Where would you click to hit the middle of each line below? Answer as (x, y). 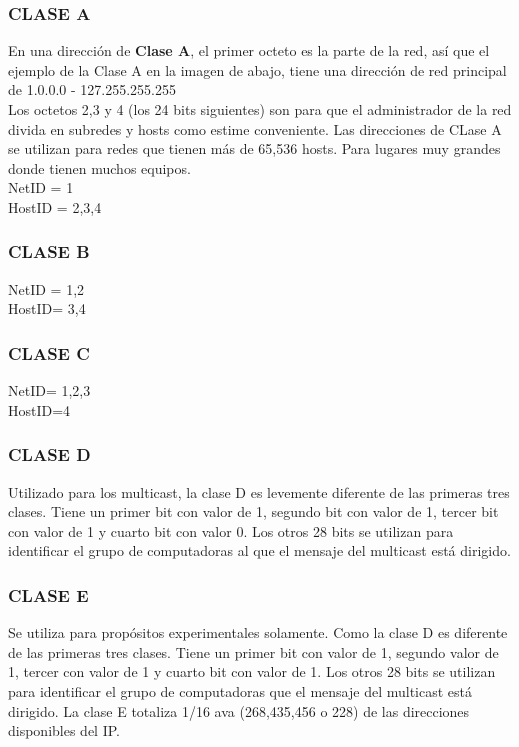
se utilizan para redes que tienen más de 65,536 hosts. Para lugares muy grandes (254, 148)
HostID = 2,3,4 (55, 206)
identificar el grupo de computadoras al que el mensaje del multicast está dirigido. (259, 550)
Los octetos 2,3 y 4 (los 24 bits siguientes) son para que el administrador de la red (260, 109)
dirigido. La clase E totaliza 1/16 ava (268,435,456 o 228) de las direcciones (239, 710)
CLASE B (49, 251)
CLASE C (49, 352)
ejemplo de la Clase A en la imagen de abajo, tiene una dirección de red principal (257, 69)
